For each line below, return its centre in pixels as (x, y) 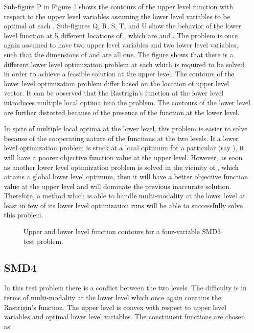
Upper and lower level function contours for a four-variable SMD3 (122, 231)
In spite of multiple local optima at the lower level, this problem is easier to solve (126, 129)
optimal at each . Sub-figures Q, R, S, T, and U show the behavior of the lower (123, 26)
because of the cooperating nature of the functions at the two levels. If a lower (121, 138)
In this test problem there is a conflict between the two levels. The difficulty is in (125, 288)
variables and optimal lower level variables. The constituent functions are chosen (125, 317)
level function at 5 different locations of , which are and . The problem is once (121, 35)
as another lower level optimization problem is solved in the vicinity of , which (121, 167)
